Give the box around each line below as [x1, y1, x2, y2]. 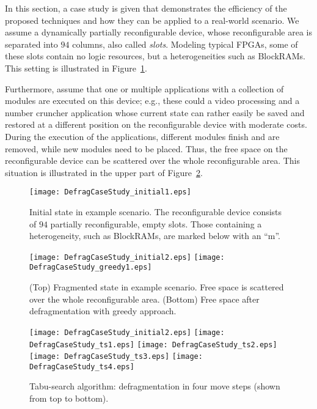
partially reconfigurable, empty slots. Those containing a [50, 217, 262, 230]
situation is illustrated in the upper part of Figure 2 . [5, 166, 203, 179]
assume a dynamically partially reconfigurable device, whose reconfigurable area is [5, 26, 312, 39]
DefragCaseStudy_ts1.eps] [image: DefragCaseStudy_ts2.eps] [29, 340, 277, 349]
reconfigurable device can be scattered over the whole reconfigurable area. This [5, 154, 301, 167]
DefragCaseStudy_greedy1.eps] [29, 263, 152, 272]
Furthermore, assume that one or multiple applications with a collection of [5, 82, 284, 95]
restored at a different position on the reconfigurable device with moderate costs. [5, 118, 307, 131]
